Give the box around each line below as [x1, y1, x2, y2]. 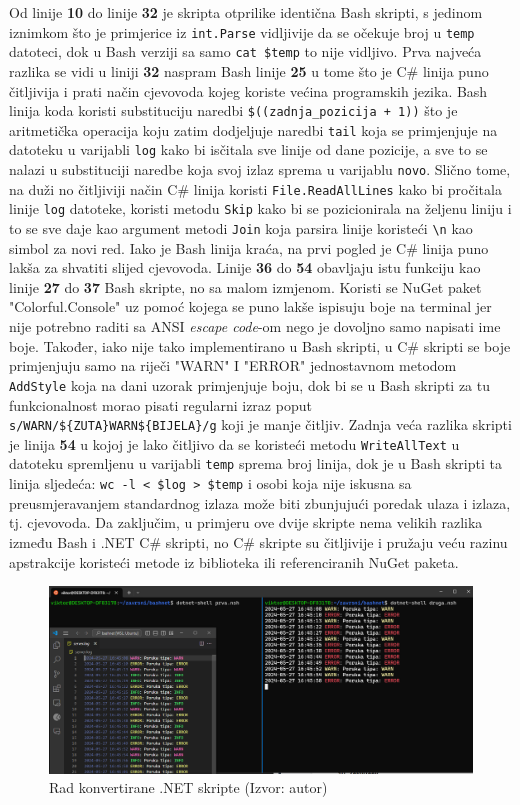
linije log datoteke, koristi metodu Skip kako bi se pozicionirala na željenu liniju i [9, 198, 512, 219]
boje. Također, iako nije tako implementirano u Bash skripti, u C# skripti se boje [9, 335, 511, 356]
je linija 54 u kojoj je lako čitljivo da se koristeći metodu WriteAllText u [9, 433, 460, 454]
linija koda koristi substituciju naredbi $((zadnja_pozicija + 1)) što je [9, 100, 458, 121]
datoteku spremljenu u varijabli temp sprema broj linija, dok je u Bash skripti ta [9, 453, 502, 474]
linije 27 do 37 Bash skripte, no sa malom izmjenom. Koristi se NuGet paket [9, 276, 482, 297]
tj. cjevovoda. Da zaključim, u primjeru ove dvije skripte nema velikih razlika [9, 512, 483, 533]
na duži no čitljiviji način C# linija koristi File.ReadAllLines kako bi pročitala [9, 178, 502, 199]
